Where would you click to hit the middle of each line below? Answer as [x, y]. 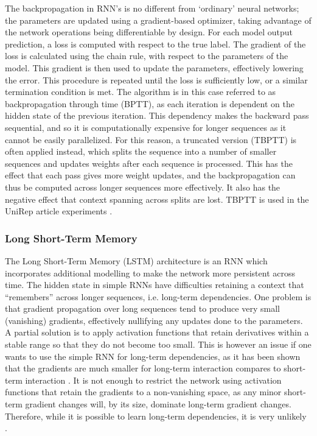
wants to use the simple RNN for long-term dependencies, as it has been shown [153, 356]
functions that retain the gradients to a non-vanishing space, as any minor [143, 392]
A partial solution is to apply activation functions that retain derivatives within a [157, 332]
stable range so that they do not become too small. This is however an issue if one [158, 344]
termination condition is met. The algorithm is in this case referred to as [141, 92]
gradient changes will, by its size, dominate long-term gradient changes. [158, 404]
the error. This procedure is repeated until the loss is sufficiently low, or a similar [156, 79]
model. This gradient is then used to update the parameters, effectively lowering [154, 67]
